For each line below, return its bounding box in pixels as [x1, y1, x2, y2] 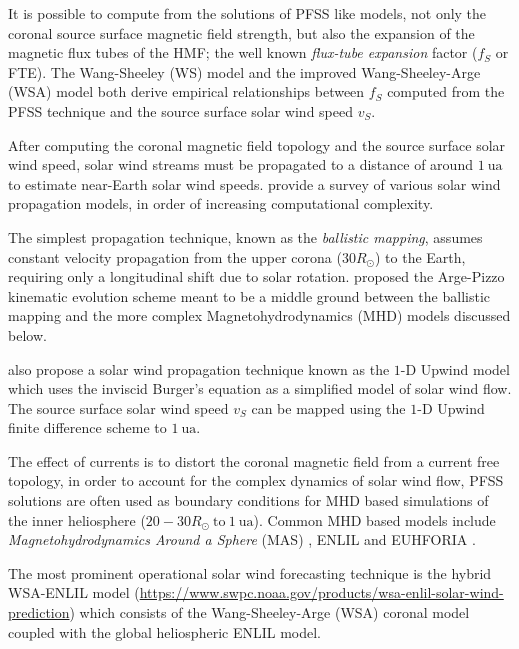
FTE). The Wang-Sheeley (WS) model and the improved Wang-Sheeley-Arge [8, 61, 481, 82]
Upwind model [420, 358, 510, 379]
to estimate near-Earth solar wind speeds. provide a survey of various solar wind [8, 173, 501, 194]
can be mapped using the [251, 397, 406, 418]
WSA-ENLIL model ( [8, 582, 140, 603]
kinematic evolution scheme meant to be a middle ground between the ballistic [8, 285, 490, 306]
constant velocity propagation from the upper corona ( [8, 246, 342, 267]
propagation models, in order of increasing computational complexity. [8, 193, 434, 214]
